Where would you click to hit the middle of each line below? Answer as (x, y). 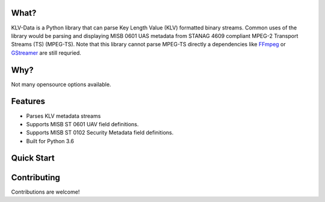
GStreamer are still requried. (46, 53)
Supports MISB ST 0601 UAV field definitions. (82, 124)
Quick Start (33, 158)
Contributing (36, 177)
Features (28, 101)
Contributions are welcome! (45, 192)
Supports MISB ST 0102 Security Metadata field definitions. (100, 133)
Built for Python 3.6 (50, 141)
